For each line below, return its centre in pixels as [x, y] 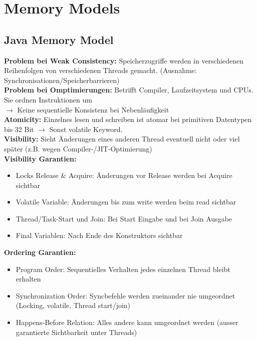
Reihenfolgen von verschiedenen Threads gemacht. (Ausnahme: [100, 70]
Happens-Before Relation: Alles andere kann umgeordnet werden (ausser [127, 322]
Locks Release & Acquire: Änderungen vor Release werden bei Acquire [124, 175]
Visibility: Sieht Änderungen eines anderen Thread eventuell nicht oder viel [122, 139]
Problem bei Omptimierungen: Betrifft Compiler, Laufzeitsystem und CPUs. [129, 90]
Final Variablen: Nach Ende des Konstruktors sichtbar [99, 235]
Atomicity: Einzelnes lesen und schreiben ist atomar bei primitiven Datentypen [128, 119]
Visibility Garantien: [40, 158]
